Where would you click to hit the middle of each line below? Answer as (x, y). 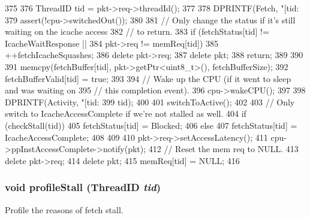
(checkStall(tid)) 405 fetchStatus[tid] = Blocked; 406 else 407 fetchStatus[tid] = (151, 125)
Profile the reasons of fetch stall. (64, 209)
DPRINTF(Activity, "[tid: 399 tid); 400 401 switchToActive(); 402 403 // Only (150, 102)
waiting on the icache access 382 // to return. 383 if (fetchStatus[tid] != (137, 31)
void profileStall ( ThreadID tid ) (83, 187)
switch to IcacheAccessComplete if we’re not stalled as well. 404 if (126, 113)
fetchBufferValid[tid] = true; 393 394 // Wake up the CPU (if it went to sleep (148, 78)
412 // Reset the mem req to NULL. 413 (223, 149)
